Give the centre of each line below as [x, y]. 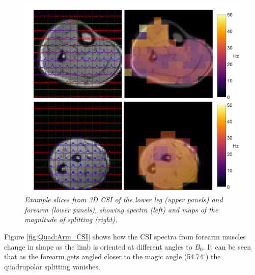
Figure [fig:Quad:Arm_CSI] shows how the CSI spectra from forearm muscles [125, 236]
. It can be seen [227, 246]
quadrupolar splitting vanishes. [52, 266]
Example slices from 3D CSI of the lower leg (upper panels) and [124, 200]
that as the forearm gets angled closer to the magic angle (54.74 [104, 256]
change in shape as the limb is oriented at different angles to [98, 246]
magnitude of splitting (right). [71, 219]
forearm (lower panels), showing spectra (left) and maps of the [121, 209]
